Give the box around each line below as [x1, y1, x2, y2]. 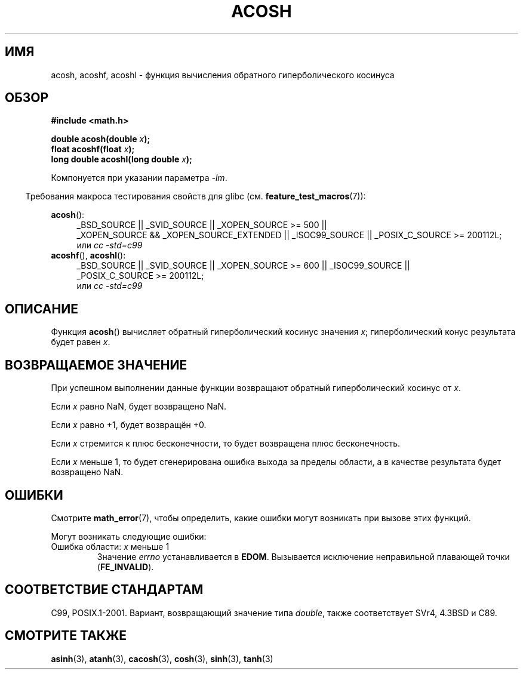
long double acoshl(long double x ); [51, 154, 192, 165]
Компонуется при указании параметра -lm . [51, 173, 227, 183]
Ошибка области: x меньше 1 [51, 541, 170, 552]
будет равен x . [51, 337, 110, 347]
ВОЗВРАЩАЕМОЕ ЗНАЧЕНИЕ [5, 357, 187, 373]
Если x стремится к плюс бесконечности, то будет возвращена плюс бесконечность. [51, 438, 401, 449]
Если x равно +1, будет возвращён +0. [51, 420, 207, 430]
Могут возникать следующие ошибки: [51, 531, 207, 541]
